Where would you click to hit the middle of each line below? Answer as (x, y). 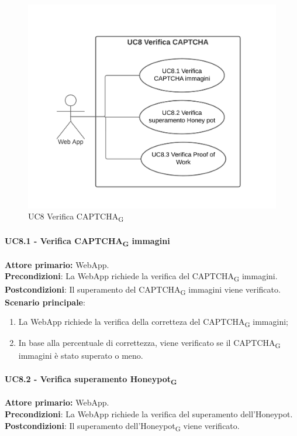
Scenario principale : (45, 302)
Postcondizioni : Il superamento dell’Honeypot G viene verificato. (122, 426)
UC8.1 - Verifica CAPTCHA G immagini (87, 241)
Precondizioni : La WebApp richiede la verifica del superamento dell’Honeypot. (149, 413)
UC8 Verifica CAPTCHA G (76, 217)
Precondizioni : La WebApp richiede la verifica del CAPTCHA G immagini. (141, 277)
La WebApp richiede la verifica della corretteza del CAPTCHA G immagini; (153, 322)
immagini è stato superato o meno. (81, 356)
